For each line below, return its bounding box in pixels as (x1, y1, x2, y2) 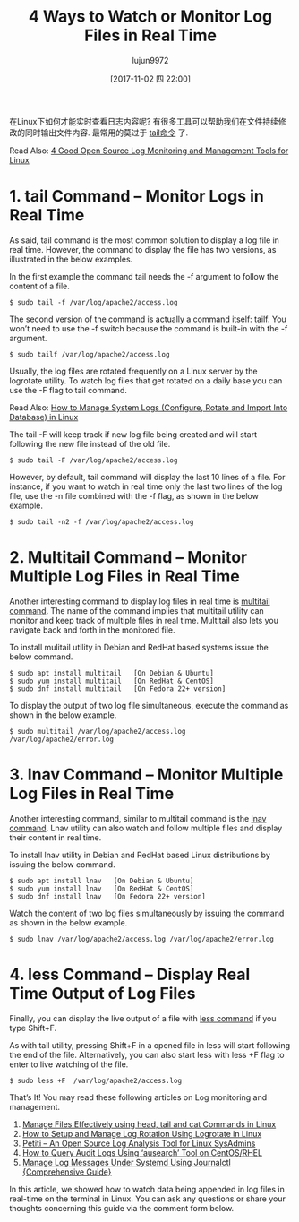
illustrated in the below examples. (9, 254, 133, 264)
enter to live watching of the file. (9, 1059, 129, 1070)
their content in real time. (9, 831, 102, 843)
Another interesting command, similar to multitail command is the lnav (9, 813, 267, 823)
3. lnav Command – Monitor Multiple (9, 764, 284, 785)
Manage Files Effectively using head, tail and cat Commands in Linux (21, 1118, 277, 1130)
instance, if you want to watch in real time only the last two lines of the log (9, 481, 283, 492)
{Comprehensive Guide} (21, 1166, 112, 1177)
